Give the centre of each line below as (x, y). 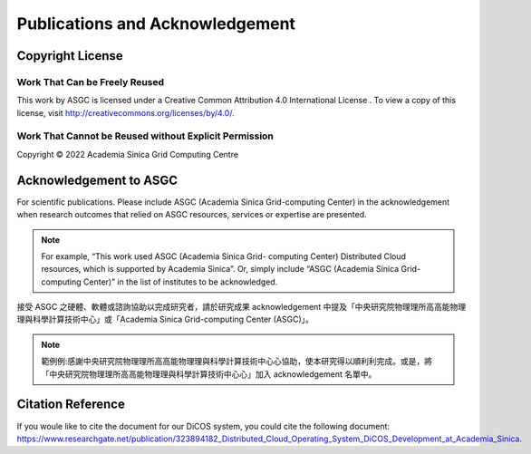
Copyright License (70, 56)
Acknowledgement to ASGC (97, 180)
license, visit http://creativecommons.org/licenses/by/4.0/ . (126, 112)
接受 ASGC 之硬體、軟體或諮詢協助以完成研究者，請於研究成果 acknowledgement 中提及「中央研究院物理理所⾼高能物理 (241, 307)
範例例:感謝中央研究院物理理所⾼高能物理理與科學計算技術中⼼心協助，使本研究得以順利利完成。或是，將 (237, 362)
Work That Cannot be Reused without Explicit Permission (145, 136)
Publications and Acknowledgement (156, 24)
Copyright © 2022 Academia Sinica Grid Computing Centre (128, 154)
